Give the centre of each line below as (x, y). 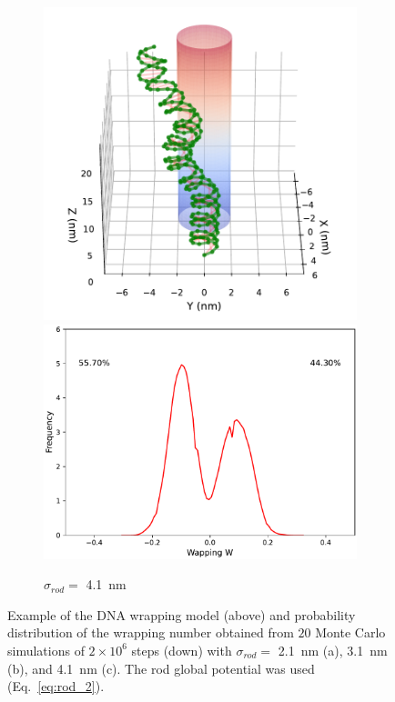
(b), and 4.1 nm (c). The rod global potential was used (161, 668)
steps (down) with (182, 650)
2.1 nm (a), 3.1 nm (333, 650)
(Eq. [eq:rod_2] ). (56, 686)
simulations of (46, 650)
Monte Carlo (350, 632)
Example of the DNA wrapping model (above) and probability (182, 614)
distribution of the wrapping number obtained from (151, 632)
